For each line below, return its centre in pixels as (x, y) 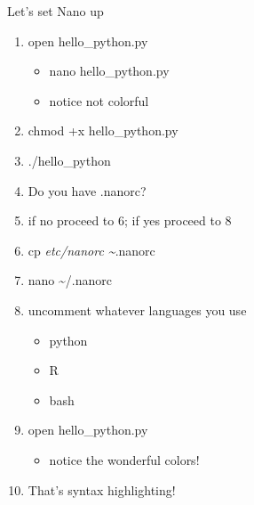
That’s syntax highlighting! (102, 489)
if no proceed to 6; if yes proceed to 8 (130, 220)
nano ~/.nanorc (70, 280)
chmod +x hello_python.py (103, 130)
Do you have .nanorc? (87, 190)
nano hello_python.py (109, 71)
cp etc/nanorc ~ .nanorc (91, 250)
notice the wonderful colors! (124, 459)
